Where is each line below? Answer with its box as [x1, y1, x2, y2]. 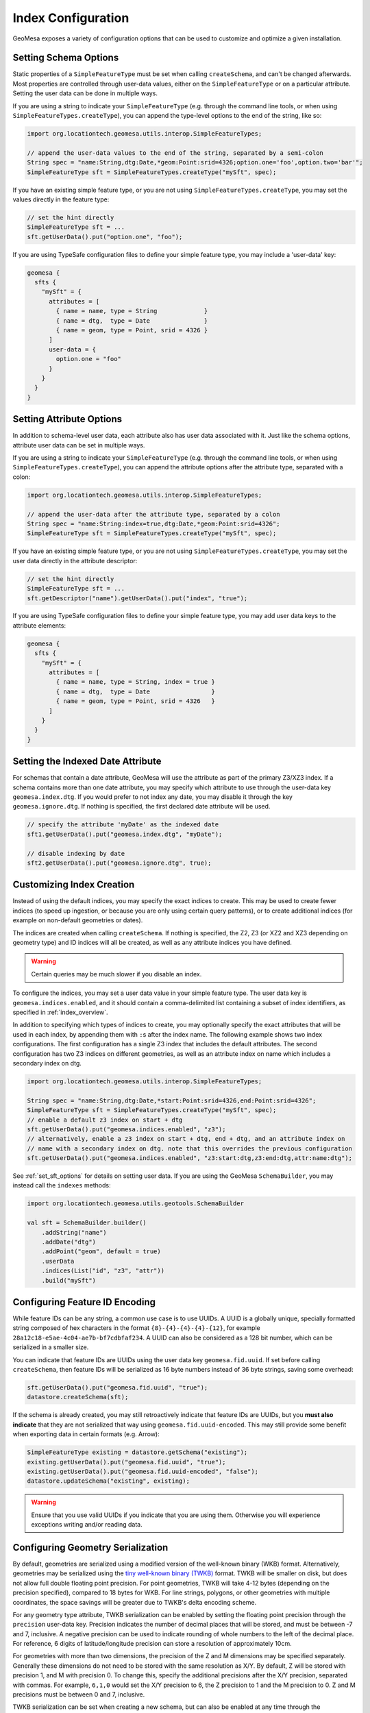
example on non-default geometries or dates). [12, 916, 143, 924]
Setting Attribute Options [12, 413, 123, 425]
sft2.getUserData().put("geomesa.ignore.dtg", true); [27, 859, 212, 867]
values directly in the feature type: [12, 195, 110, 204]
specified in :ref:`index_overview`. [12, 1008, 108, 1016]
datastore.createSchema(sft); [27, 1393, 129, 1401]
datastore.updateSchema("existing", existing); [27, 1477, 190, 1485]
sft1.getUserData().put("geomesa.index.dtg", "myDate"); [27, 830, 223, 838]
